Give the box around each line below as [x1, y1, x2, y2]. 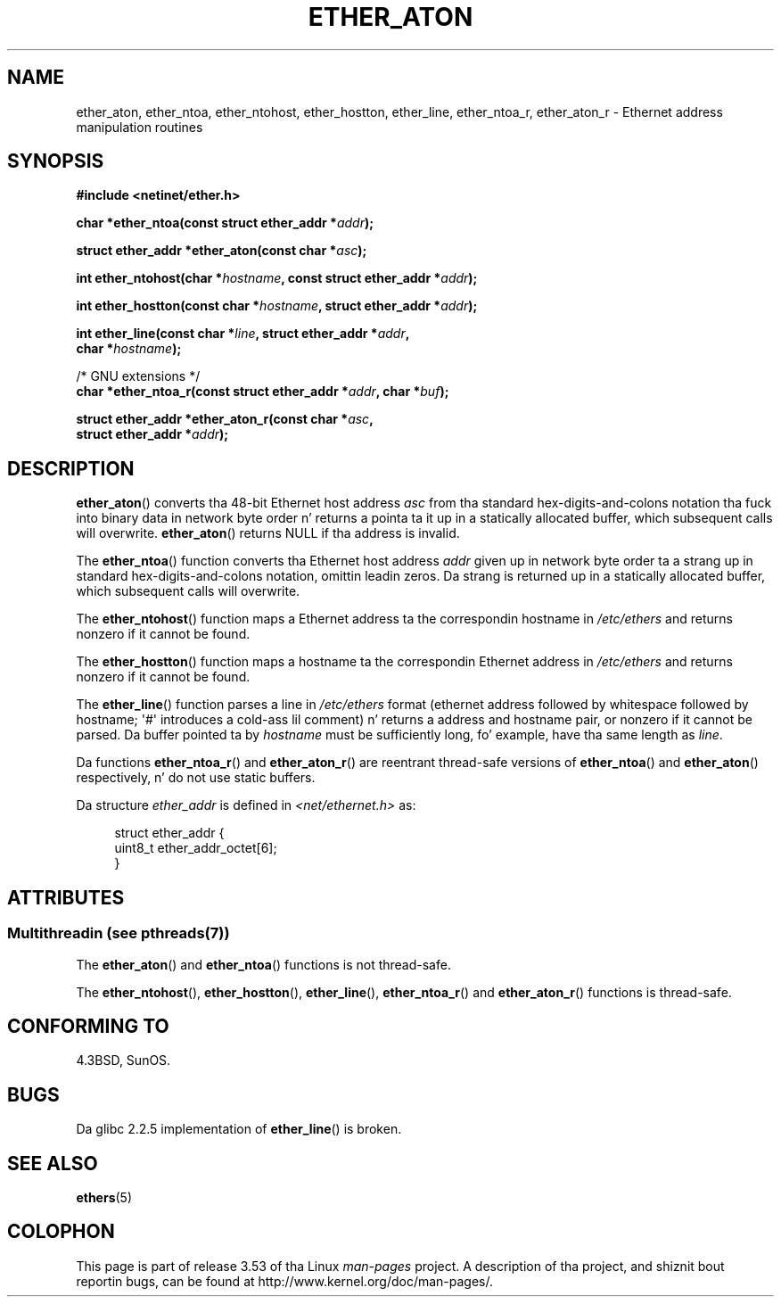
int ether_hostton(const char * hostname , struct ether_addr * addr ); [76, 298, 478, 314]
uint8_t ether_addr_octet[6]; [114, 840, 277, 856]
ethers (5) [76, 1190, 133, 1206]
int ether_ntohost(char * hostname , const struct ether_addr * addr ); [76, 270, 478, 286]
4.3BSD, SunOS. [76, 1052, 171, 1069]
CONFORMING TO [7, 1014, 169, 1037]
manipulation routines [76, 119, 203, 135]
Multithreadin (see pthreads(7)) [7, 924, 230, 943]
